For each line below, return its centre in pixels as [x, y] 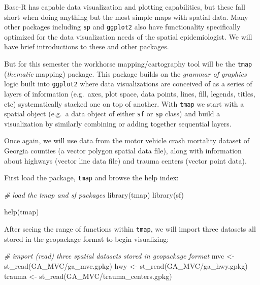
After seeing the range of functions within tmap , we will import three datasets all [130, 229]
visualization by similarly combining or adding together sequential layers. [118, 123]
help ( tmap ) [22, 212]
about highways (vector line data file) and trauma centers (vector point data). [125, 160]
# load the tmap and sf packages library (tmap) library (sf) [94, 194]
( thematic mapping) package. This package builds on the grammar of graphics [125, 73]
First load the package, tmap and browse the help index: [91, 178]
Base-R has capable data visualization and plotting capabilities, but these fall [125, 7]
